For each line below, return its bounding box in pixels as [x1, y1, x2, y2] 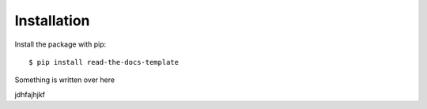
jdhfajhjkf [14, 89, 45, 99]
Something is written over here [14, 75, 115, 85]
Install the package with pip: [14, 39, 107, 49]
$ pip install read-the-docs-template [28, 58, 179, 66]
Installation [14, 12, 90, 29]
